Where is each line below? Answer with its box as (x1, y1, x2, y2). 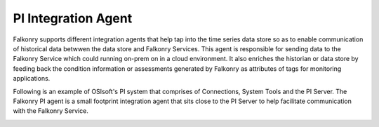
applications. (13, 74, 51, 83)
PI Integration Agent (13, 11, 133, 26)
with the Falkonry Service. (13, 107, 89, 115)
